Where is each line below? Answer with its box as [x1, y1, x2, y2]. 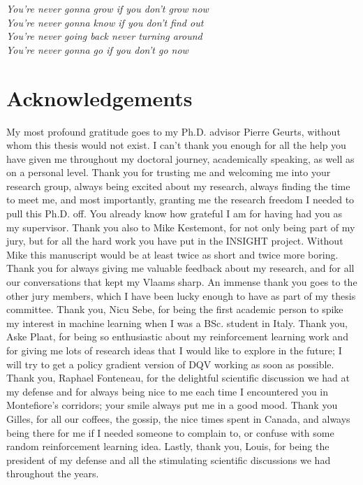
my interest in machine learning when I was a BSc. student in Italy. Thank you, [6, 315, 348, 330]
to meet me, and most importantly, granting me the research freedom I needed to [6, 192, 355, 207]
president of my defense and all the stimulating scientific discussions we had [6, 452, 331, 467]
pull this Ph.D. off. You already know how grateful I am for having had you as [6, 206, 342, 221]
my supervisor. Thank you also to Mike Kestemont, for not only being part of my [6, 219, 355, 234]
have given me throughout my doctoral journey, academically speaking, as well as [6, 151, 355, 166]
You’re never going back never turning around [6, 29, 202, 43]
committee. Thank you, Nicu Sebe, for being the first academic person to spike [6, 302, 343, 317]
